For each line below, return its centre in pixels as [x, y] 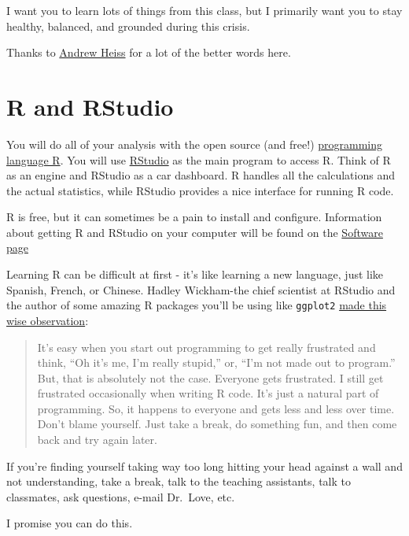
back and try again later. [97, 440]
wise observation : [48, 320]
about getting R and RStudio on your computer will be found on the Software [195, 232]
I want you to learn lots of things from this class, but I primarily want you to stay [204, 10]
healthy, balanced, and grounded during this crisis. [128, 26]
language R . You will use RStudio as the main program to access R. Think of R [199, 159]
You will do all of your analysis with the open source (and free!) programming [195, 144]
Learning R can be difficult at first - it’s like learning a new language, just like [195, 274]
